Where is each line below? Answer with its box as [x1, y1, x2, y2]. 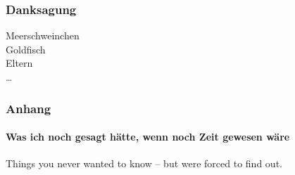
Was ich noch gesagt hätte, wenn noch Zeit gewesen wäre [6, 129, 290, 144]
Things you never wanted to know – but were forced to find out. [6, 156, 282, 171]
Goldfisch [6, 41, 46, 56]
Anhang [6, 99, 51, 117]
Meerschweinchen [6, 28, 80, 43]
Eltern [6, 56, 33, 70]
